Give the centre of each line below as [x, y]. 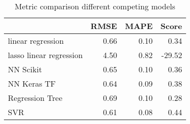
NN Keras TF [32, 83]
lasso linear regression [45, 55]
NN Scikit [25, 69]
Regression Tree [35, 98]
